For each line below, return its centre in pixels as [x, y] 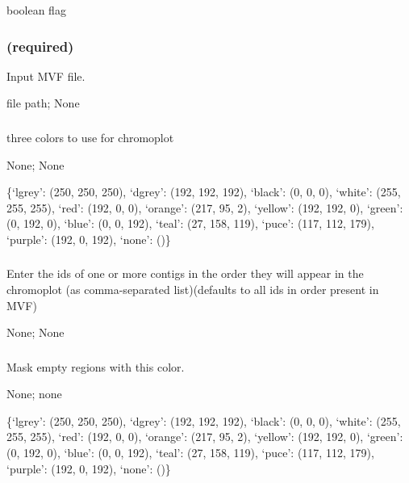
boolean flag [36, 10]
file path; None [43, 103]
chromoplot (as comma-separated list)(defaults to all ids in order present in [193, 289]
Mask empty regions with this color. [96, 366]
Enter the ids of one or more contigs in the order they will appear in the [185, 273]
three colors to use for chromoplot [90, 137]
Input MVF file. [46, 76]
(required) [40, 46]
